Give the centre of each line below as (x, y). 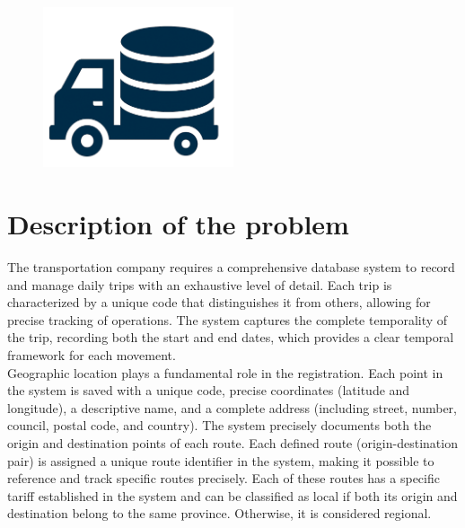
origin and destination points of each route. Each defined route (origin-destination (232, 442)
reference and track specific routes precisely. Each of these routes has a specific (224, 478)
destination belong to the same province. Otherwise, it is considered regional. (219, 513)
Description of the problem (178, 224)
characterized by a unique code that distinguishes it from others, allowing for (219, 302)
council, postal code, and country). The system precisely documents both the (219, 425)
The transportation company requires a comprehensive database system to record (231, 267)
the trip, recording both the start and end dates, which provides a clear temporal (231, 337)
